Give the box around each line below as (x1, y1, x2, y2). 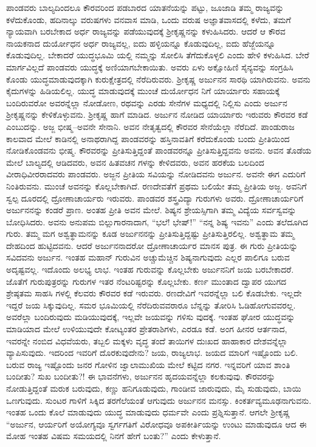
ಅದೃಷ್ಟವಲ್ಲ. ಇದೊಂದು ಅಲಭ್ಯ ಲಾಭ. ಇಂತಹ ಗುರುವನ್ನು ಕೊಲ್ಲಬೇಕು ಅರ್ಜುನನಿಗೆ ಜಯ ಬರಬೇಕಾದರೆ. (6, 263, 294, 276)
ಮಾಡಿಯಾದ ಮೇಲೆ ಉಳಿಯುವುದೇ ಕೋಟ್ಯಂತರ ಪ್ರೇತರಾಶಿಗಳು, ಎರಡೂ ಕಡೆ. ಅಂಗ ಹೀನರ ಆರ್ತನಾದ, (6, 322, 287, 335)
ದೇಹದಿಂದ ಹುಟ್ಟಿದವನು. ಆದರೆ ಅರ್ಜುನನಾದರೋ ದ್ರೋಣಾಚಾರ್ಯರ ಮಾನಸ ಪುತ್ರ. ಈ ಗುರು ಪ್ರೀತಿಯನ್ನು (6, 239, 298, 251)
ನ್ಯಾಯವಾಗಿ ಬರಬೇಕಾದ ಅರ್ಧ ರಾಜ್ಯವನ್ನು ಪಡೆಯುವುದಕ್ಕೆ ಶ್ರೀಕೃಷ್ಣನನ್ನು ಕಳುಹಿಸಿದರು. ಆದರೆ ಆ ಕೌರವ (6, 25, 286, 38)
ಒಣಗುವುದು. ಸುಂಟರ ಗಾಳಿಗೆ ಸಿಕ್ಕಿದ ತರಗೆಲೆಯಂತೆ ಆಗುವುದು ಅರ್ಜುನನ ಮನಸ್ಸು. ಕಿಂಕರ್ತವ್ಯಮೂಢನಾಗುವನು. (6, 394, 312, 406)
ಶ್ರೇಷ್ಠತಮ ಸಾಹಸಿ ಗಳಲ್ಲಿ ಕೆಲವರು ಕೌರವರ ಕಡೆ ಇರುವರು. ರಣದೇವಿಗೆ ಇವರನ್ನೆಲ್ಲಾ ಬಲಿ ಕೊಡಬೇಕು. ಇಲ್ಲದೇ (6, 287, 302, 299)
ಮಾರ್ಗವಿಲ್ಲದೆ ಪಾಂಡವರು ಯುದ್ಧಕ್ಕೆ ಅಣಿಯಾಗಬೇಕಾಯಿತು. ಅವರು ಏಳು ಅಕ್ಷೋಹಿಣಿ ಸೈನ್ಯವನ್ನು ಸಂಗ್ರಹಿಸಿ (6, 60, 294, 73)
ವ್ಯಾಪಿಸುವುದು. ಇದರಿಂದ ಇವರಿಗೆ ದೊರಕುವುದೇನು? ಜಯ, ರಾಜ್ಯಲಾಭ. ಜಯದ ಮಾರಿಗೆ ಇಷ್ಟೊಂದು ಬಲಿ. (6, 346, 298, 359)
